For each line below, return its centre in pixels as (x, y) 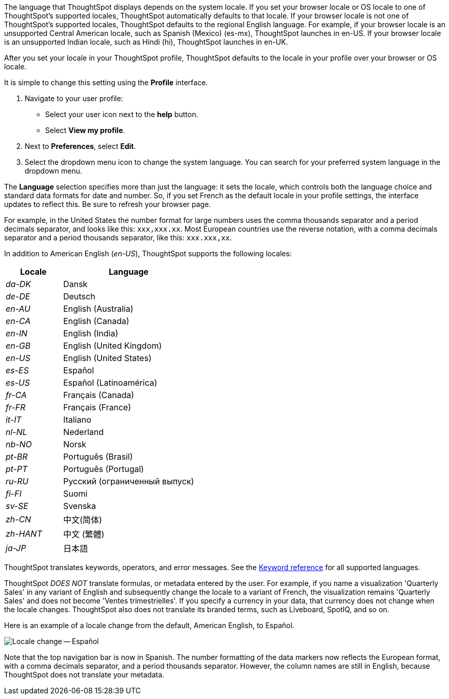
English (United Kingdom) (113, 346)
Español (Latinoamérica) (110, 383)
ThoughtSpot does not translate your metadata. (84, 675)
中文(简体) (83, 520)
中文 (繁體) (84, 534)
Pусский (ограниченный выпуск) (129, 481)
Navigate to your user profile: (74, 98)
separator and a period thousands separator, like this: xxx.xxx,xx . (118, 238)
